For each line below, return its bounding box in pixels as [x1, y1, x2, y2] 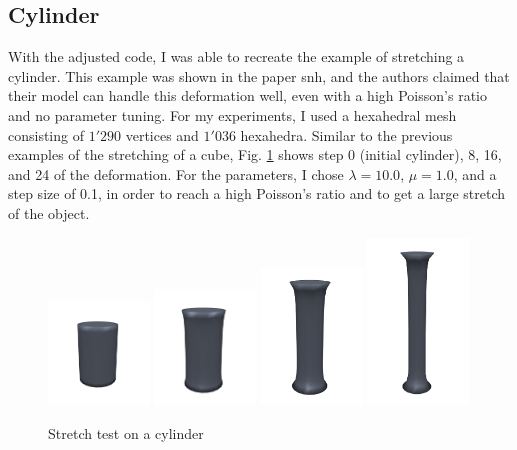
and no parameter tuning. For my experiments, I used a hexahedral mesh [8, 104, 457, 125]
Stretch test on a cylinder [48, 422, 204, 443]
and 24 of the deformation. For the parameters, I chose [8, 163, 344, 184]
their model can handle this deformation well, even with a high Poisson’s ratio [8, 85, 487, 106]
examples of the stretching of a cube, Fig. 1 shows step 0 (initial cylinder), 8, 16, [8, 144, 502, 165]
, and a [453, 163, 497, 184]
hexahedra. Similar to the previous [240, 124, 453, 145]
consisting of [8, 124, 84, 145]
